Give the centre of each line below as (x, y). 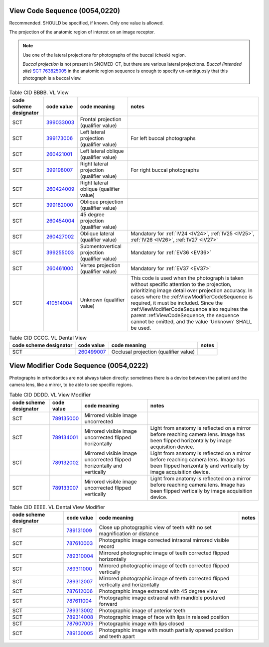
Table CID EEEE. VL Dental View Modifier (57, 507)
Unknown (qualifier (102, 300)
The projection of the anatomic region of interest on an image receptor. (82, 32)
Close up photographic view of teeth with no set (155, 527)
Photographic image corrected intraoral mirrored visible (164, 540)
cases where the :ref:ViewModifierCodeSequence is (192, 296)
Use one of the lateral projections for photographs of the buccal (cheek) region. (104, 55)
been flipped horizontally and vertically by (200, 466)
